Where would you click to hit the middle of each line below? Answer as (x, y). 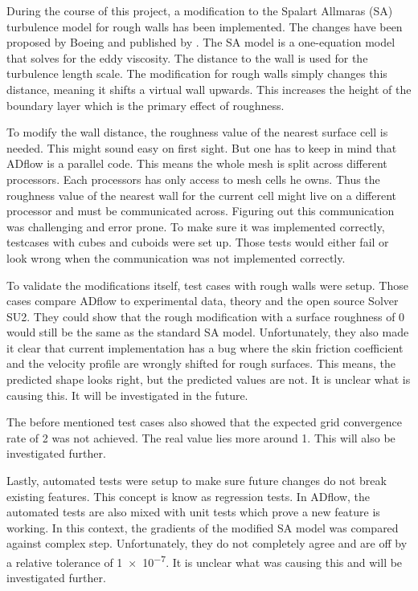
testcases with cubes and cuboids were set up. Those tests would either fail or (198, 242)
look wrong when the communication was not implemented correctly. (176, 257)
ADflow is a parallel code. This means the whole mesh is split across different (197, 163)
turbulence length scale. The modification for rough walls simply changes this (197, 73)
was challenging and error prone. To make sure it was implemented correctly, (196, 226)
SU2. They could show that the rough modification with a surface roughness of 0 (206, 316)
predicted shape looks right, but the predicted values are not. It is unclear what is (209, 379)
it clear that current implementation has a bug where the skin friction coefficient (205, 347)
